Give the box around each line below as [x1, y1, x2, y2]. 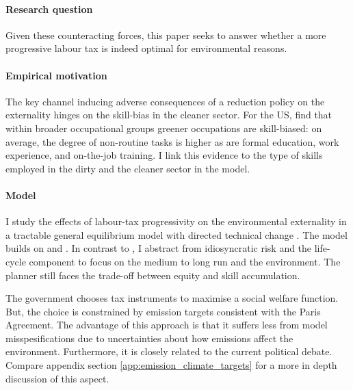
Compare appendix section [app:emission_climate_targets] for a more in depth [5, 358, 337, 372]
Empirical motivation [5, 68, 107, 82]
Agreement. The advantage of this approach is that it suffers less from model [5, 317, 328, 332]
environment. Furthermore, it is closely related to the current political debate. [5, 344, 332, 359]
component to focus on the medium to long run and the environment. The [29, 254, 341, 268]
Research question [5, 1, 93, 16]
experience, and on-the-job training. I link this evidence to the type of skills [5, 148, 323, 162]
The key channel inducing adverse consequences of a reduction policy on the [5, 94, 325, 108]
